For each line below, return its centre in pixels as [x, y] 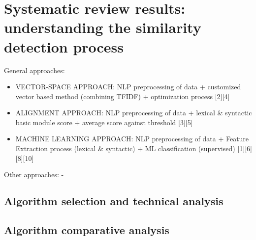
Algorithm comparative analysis [87, 230]
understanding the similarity [103, 27]
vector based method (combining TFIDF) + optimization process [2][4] [123, 96]
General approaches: [34, 70]
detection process [64, 46]
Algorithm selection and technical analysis [114, 201]
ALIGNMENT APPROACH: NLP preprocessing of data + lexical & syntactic [134, 113]
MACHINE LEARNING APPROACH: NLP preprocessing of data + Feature [132, 139]
